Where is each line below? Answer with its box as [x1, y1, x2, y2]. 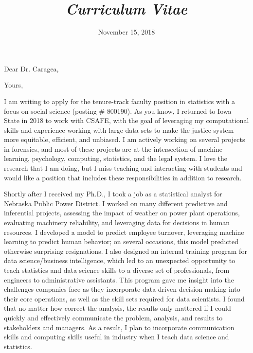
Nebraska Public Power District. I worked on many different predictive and [4, 198, 228, 208]
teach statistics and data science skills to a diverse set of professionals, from [4, 265, 230, 275]
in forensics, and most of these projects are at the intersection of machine [4, 143, 222, 154]
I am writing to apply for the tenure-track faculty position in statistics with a [4, 96, 235, 106]
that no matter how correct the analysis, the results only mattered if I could [4, 303, 231, 313]
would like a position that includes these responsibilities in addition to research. [4, 172, 242, 182]
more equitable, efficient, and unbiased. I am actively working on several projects [4, 134, 245, 144]
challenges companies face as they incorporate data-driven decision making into [4, 284, 240, 294]
